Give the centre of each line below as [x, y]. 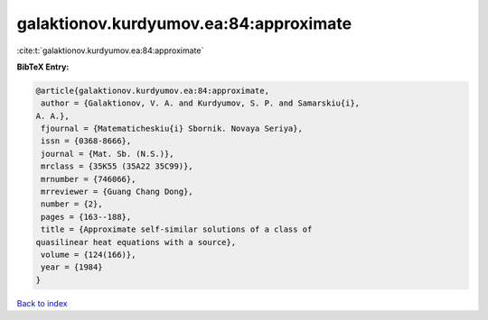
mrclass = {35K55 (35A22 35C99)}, [117, 166]
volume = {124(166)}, [89, 255]
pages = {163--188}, [86, 217]
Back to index [42, 303]
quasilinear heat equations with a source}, [136, 242]
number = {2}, [72, 204]
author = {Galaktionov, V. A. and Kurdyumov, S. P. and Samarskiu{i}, [201, 103]
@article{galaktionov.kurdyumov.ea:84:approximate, [153, 91]
